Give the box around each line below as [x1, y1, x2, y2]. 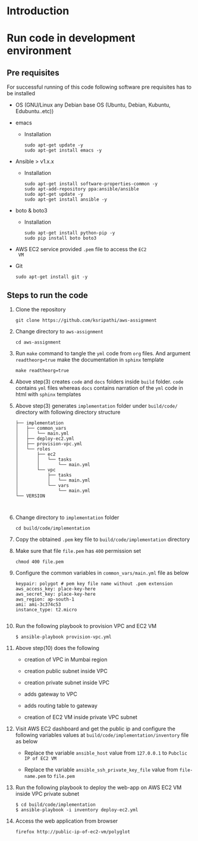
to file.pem [47, 773, 75, 779]
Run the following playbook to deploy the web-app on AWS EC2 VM [15, 784, 182, 791]
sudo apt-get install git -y [15, 274, 88, 280]
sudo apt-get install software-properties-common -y [24, 181, 158, 187]
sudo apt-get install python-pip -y [24, 230, 115, 236]
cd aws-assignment [15, 339, 61, 345]
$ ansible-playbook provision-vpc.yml [15, 634, 112, 640]
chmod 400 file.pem [15, 559, 64, 565]
